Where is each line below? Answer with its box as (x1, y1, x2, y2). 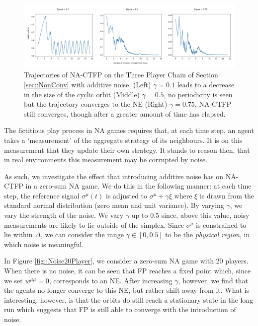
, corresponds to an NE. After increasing (49, 275, 172, 285)
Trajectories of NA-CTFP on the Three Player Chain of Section (24, 69, 218, 80)
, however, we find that (178, 275, 249, 285)
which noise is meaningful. (4, 239, 84, 249)
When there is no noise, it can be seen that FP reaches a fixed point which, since (4, 265, 251, 276)
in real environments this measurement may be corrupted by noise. (4, 154, 208, 165)
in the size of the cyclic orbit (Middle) (24, 89, 140, 99)
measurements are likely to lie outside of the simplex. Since (4, 219, 184, 230)
